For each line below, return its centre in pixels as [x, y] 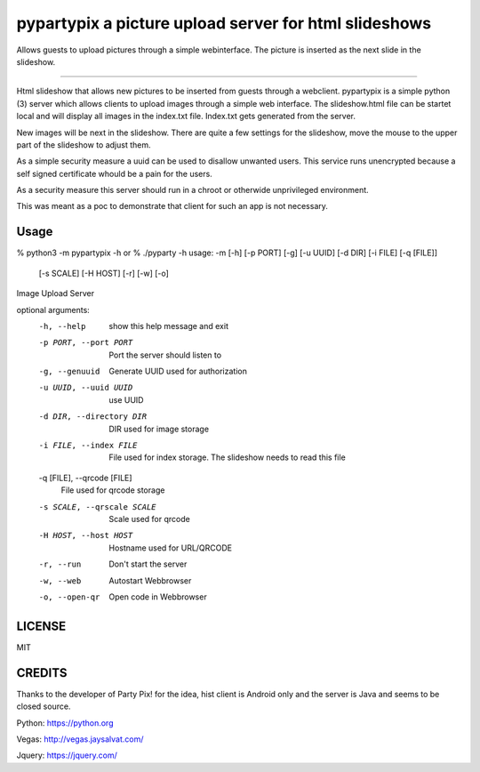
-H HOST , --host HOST [86, 535]
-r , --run [60, 564]
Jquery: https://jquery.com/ [67, 755]
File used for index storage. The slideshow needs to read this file [227, 457]
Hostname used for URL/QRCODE [171, 548]
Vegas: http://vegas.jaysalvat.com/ [80, 739]
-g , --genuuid [69, 372]
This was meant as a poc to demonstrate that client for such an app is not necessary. [172, 206]
